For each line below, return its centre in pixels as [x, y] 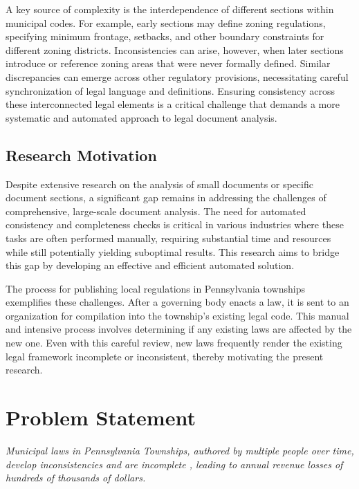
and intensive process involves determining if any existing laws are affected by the [179, 329]
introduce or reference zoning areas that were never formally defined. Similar [168, 63]
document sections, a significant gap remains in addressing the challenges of [166, 197]
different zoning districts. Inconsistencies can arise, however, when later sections [175, 49]
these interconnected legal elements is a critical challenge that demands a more [173, 104]
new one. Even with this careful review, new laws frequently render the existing [174, 343]
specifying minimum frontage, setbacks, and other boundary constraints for [165, 36]
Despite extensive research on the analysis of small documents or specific [159, 184]
